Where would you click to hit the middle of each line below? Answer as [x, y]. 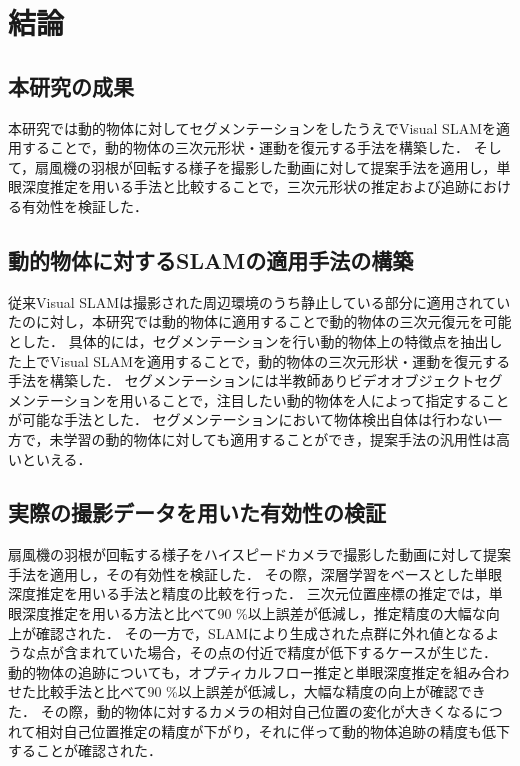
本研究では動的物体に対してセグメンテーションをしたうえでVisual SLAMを [252, 127]
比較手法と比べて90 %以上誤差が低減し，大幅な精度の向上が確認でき [260, 691]
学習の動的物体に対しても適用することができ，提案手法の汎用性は [279, 438]
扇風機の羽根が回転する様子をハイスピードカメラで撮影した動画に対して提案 [259, 554]
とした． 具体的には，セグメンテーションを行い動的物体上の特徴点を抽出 [248, 340]
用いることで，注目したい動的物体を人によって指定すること [314, 399]
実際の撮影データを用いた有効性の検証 [197, 512]
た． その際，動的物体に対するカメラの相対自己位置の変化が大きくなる [241, 711]
